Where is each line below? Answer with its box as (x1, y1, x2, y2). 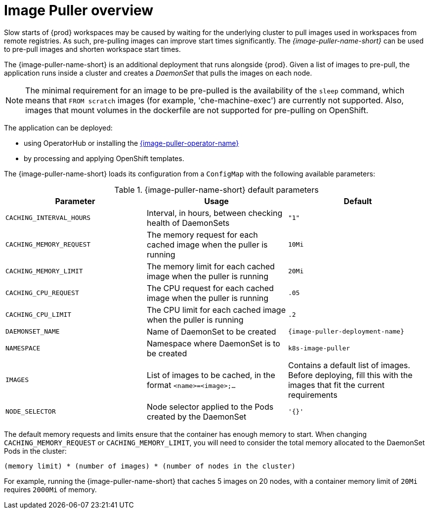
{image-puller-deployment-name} (288, 328, 404, 336)
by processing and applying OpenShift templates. (24, 154, 184, 163)
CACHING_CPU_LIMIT (5, 311, 72, 319)
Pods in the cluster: (4, 446, 67, 455)
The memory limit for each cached (146, 261, 275, 271)
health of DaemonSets (146, 217, 230, 228)
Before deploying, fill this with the (288, 370, 413, 380)
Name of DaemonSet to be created (146, 326, 276, 337)
